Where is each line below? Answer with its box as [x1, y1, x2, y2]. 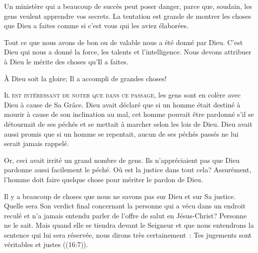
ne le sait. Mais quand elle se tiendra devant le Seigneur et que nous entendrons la [4, 220, 254, 230]
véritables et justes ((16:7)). [4, 239, 88, 250]
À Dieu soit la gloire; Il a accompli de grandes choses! [4, 73, 167, 83]
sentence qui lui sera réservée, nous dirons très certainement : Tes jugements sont [4, 229, 252, 240]
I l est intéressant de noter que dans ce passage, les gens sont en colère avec [4, 90, 241, 100]
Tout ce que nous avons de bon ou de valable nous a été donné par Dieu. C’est [4, 37, 243, 47]
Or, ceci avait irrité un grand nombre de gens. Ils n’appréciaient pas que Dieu [4, 154, 240, 165]
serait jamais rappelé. [4, 138, 69, 149]
